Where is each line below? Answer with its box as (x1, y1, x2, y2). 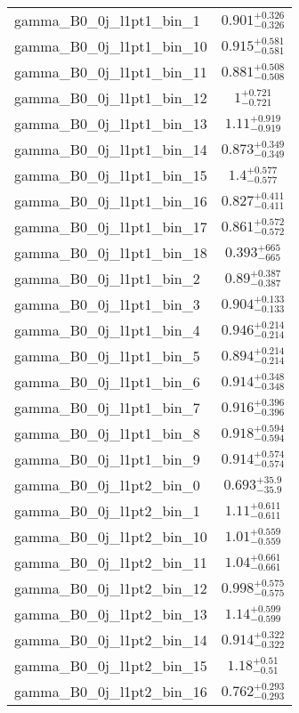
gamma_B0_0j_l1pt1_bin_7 (14, 397, 200, 417)
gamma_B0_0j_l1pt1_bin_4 (14, 320, 200, 340)
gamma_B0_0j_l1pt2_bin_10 (14, 526, 207, 547)
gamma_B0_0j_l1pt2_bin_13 (14, 604, 207, 624)
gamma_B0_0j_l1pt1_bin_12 (14, 87, 207, 108)
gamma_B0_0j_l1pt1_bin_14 (14, 139, 207, 159)
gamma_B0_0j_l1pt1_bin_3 (14, 294, 200, 314)
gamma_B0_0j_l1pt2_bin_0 (14, 474, 200, 495)
